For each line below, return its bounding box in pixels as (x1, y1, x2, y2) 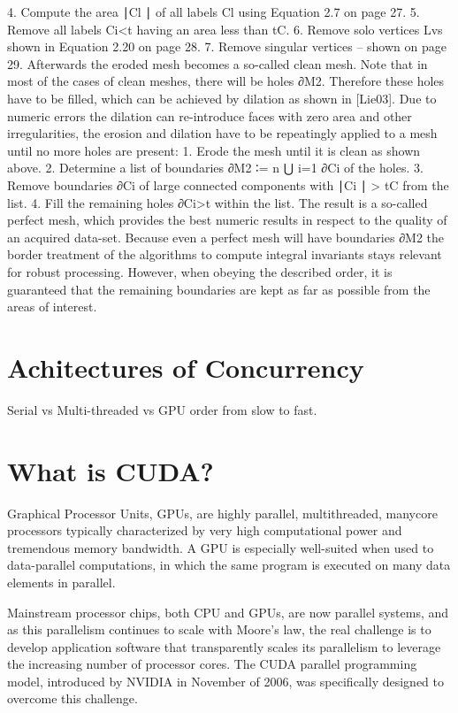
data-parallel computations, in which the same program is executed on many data (7, 556, 451, 574)
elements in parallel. (7, 572, 116, 591)
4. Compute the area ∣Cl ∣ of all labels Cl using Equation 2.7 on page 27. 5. (7, 3, 420, 20)
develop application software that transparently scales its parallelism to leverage (7, 637, 441, 655)
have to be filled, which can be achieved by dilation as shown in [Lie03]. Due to (7, 88, 437, 107)
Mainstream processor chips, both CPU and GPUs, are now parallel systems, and (7, 602, 449, 621)
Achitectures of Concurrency (7, 349, 364, 385)
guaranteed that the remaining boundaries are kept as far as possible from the (7, 280, 431, 298)
